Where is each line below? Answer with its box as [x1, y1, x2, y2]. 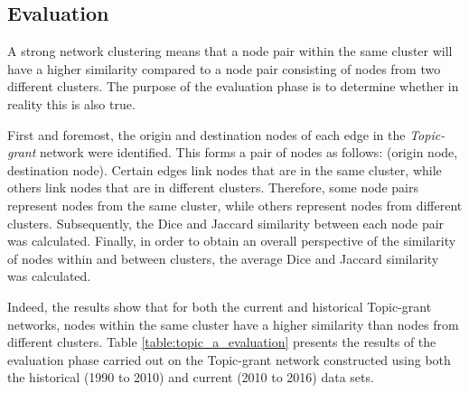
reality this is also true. [7, 94, 136, 113]
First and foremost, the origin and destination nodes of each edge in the [7, 125, 406, 144]
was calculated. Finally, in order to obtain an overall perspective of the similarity [7, 231, 456, 250]
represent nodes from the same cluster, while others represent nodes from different [7, 195, 463, 214]
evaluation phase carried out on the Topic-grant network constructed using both [7, 350, 451, 369]
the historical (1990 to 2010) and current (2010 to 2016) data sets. [7, 368, 374, 387]
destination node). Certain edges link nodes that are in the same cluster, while [7, 160, 442, 179]
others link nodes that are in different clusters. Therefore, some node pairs [7, 178, 418, 197]
